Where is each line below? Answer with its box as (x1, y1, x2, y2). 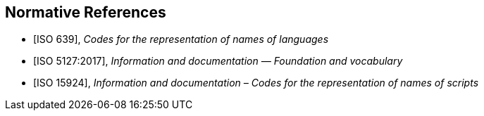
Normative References (5, 4, 166, 21)
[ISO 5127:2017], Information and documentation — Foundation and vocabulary (33, 55, 403, 67)
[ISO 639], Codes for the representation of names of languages (33, 33, 329, 46)
